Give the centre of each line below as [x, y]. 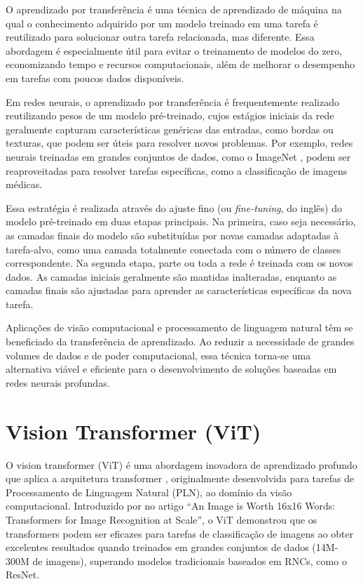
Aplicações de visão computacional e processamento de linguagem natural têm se [179, 327]
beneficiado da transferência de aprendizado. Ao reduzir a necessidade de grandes [180, 341]
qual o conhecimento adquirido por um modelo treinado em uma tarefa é [162, 23]
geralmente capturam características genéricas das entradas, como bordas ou [170, 129]
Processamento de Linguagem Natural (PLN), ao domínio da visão [149, 492]
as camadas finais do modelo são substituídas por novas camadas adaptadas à [172, 235]
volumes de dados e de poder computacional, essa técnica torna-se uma [158, 355]
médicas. [24, 184]
